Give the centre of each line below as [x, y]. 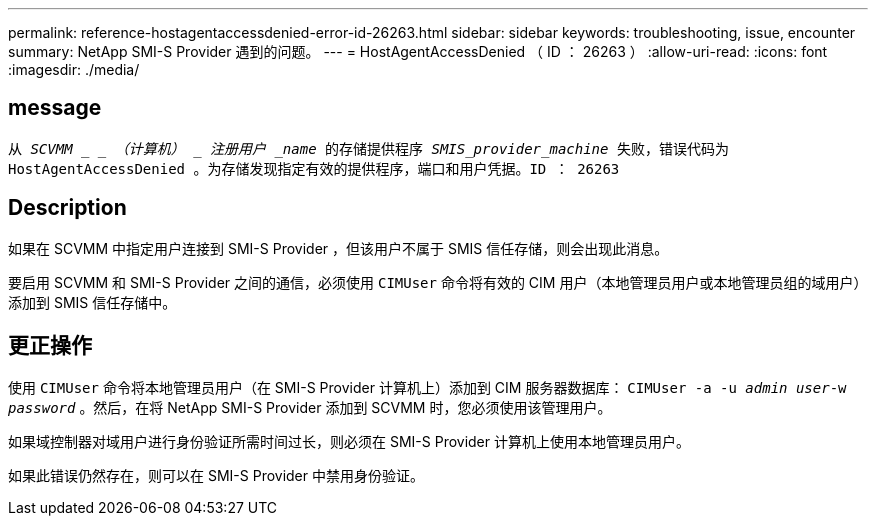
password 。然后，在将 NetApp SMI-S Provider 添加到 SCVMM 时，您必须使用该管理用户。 [310, 407]
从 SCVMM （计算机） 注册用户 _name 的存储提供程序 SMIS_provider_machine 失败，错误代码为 [368, 148]
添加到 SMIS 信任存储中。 [92, 302]
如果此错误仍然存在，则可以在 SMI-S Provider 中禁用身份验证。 [216, 475]
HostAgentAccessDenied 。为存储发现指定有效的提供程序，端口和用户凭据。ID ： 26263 [314, 168]
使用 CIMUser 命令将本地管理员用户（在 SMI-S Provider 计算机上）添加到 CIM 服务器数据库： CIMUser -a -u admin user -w [427, 387]
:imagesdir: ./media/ [74, 69]
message [55, 108]
